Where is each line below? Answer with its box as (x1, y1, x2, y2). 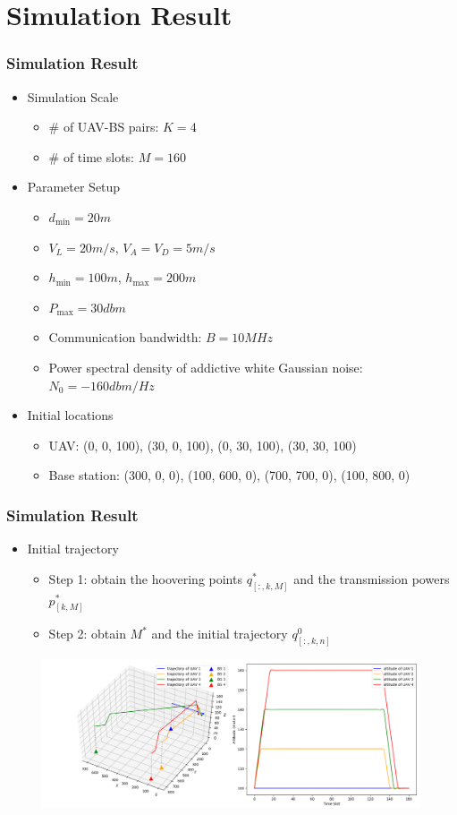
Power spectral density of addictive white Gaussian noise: (48, 357, 363, 376)
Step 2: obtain (48, 624, 126, 643)
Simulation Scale (27, 87, 119, 106)
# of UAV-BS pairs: (48, 117, 159, 136)
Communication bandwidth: (48, 328, 202, 347)
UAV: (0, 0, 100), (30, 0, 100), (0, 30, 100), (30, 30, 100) (48, 435, 357, 454)
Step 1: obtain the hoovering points (48, 569, 242, 588)
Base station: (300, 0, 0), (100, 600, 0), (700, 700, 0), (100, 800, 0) (48, 466, 410, 485)
